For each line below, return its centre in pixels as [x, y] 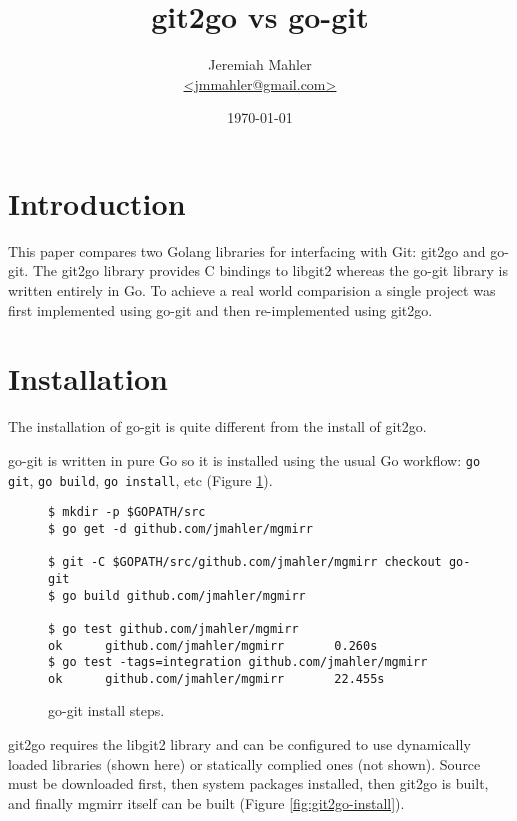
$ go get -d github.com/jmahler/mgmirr [180, 528]
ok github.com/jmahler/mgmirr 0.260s [213, 645]
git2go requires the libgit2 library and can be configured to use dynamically [239, 744]
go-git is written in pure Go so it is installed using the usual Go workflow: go [244, 459]
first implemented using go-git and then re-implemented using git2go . [220, 309]
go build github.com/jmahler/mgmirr [184, 595]
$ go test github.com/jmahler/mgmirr [173, 628]
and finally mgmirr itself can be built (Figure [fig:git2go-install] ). [206, 802]
